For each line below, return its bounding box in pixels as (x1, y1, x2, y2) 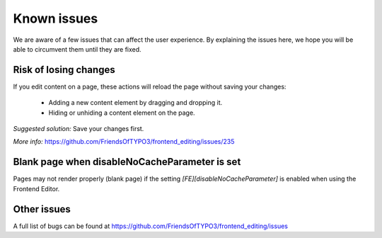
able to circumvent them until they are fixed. (13, 45, 141, 53)
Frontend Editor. (13, 184, 60, 193)
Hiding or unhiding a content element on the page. (48, 108, 195, 117)
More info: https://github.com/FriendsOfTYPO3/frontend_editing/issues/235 (13, 137, 235, 146)
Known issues (13, 11, 98, 26)
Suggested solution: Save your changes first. (13, 125, 144, 133)
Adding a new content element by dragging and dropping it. (48, 98, 223, 107)
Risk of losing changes (13, 64, 116, 76)
